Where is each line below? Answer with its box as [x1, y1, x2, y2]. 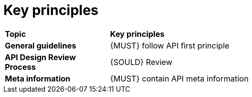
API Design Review [5, 52, 76, 62]
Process [5, 62, 36, 72]
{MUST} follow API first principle [110, 40, 230, 50]
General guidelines [5, 40, 76, 50]
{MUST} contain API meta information [110, 73, 249, 83]
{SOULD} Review [110, 57, 172, 67]
